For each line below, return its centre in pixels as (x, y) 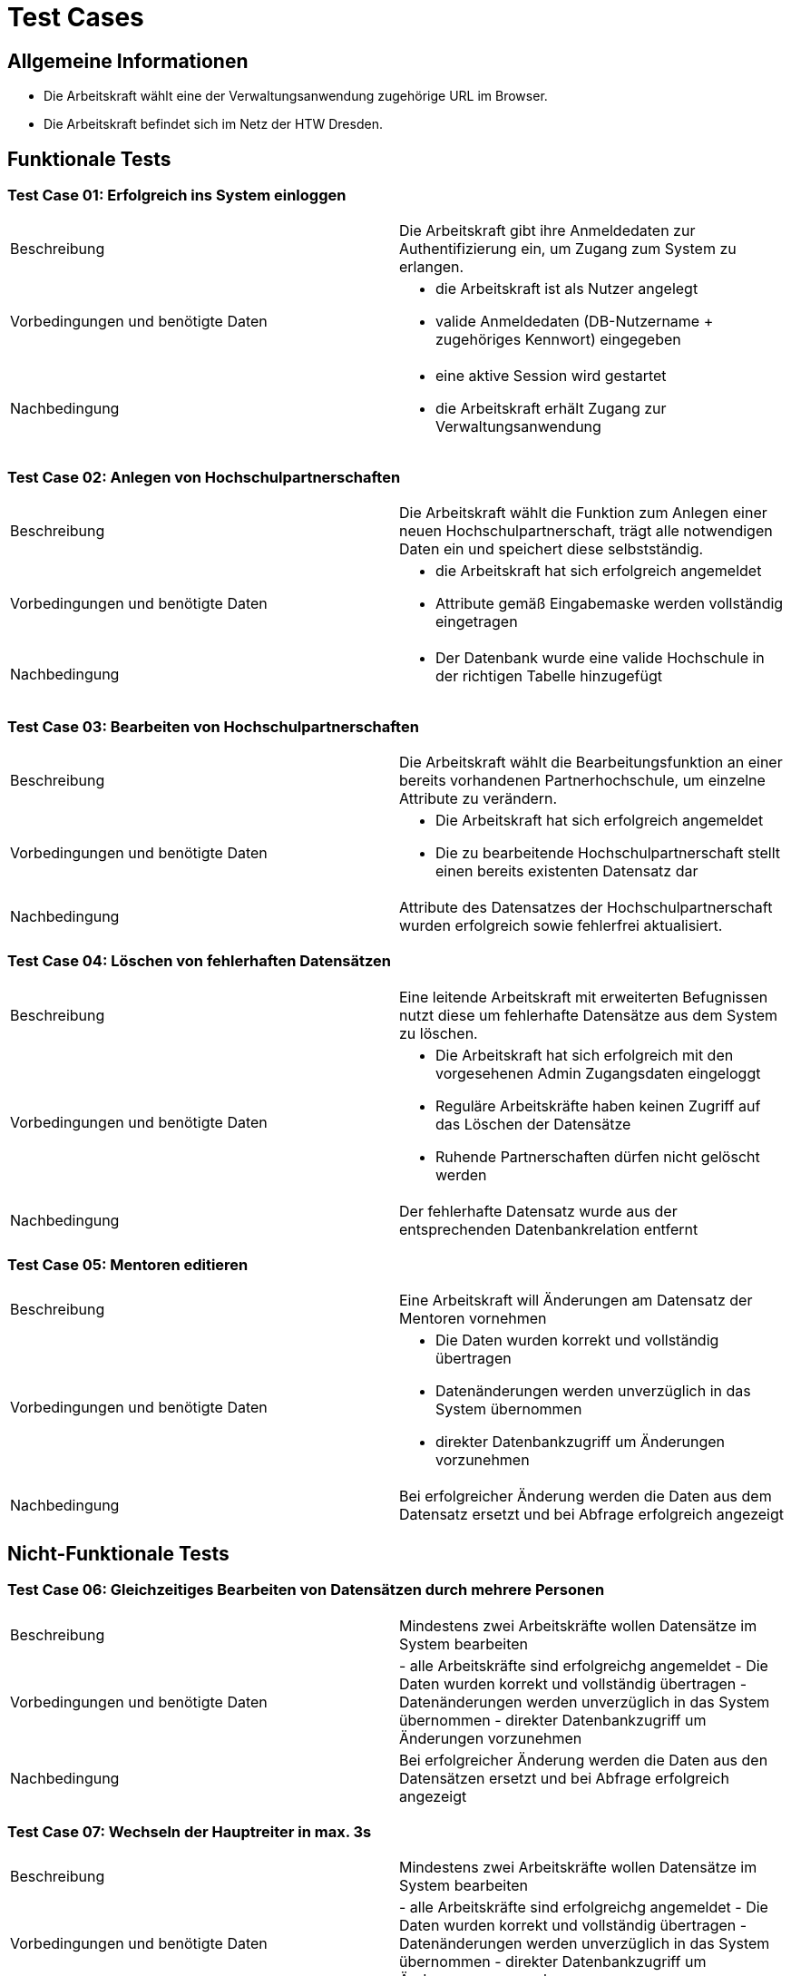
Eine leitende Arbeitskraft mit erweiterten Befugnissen (584, 997)
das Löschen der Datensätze (533, 1124)
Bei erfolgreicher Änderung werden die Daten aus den (584, 1760)
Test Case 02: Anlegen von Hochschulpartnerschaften (204, 477)
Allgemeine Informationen (128, 61)
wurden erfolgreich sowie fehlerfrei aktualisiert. (561, 925)
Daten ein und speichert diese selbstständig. (552, 549)
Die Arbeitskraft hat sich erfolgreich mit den (585, 1055)
